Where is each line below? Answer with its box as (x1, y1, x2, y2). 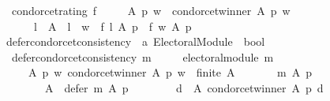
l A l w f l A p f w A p (33, 17, 192, 34)
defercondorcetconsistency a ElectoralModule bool (6, 33, 265, 50)
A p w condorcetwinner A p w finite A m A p (28, 64, 313, 80)
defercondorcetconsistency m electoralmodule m (11, 48, 274, 65)
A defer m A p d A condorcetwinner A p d (44, 79, 324, 95)
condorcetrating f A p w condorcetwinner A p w (11, 2, 291, 18)
